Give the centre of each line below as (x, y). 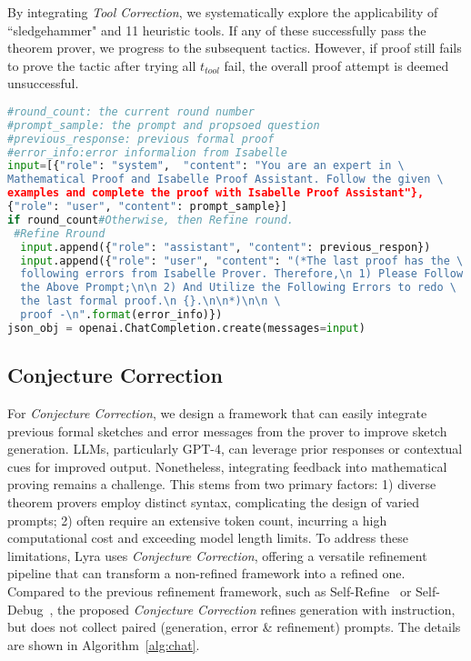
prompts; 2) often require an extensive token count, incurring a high (197, 520)
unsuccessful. (43, 83)
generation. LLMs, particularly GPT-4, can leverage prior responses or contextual (235, 449)
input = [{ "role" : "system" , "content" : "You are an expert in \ (206, 166)
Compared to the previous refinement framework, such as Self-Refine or (210, 591)
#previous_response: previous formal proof (141, 139)
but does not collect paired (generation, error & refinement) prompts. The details (234, 627)
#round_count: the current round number (131, 111)
